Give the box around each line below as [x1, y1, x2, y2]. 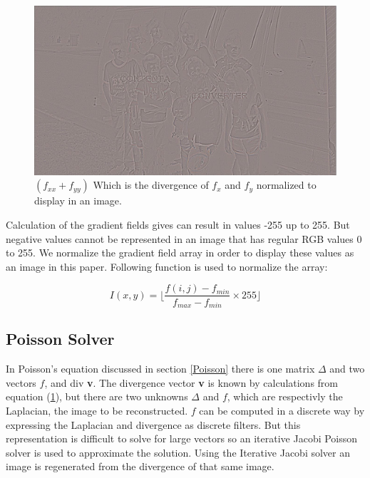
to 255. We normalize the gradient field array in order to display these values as [6, 245, 354, 260]
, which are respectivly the [227, 389, 343, 404]
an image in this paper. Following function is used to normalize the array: [6, 259, 328, 274]
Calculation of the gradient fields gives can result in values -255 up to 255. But [6, 217, 350, 232]
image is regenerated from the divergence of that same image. [6, 459, 274, 474]
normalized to [256, 177, 317, 192]
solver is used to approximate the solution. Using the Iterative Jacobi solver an [6, 445, 351, 459]
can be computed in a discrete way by [199, 402, 365, 417]
